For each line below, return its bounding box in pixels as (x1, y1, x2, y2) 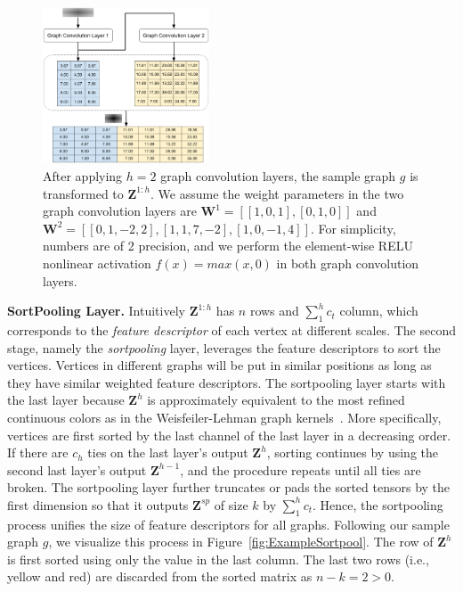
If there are (7, 443, 69, 462)
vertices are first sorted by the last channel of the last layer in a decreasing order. (7, 425, 451, 444)
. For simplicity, (310, 218, 396, 237)
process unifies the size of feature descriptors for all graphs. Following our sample (7, 514, 450, 533)
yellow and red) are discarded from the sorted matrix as (7, 567, 313, 586)
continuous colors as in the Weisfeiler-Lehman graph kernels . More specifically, (7, 407, 442, 426)
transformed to (43, 184, 124, 202)
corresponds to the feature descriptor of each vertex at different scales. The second (7, 320, 456, 339)
